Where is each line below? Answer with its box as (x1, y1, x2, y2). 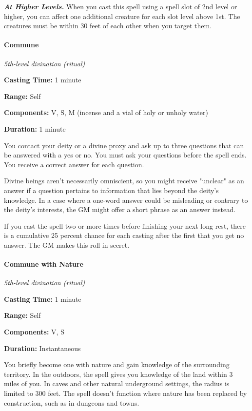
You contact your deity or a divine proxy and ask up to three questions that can (4, 140, 244, 150)
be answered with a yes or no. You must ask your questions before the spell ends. (4, 150, 247, 160)
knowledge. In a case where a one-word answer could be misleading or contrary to (4, 195, 248, 205)
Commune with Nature (4, 259, 84, 269)
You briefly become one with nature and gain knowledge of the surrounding (4, 359, 230, 370)
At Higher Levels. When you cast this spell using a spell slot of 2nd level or (4, 1, 237, 11)
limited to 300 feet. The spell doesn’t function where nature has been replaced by (4, 388, 247, 398)
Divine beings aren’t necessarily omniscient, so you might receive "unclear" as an (4, 176, 244, 186)
